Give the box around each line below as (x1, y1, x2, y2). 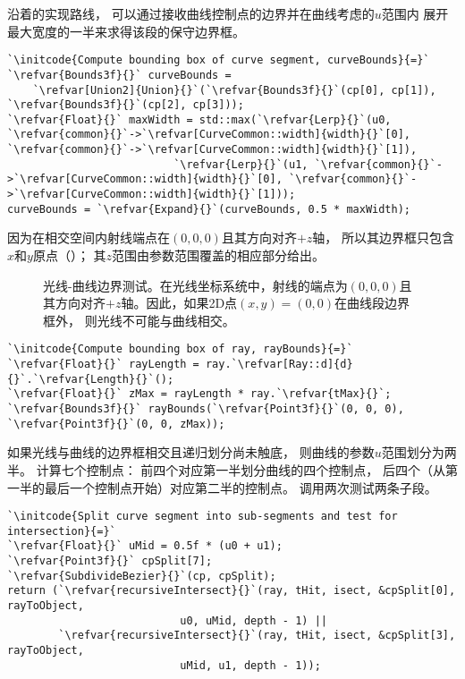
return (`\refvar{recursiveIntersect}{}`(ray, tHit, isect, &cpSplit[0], (7, 584, 456, 598)
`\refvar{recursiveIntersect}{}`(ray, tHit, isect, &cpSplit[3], (58, 629, 456, 642)
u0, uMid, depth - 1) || (180, 614, 327, 627)
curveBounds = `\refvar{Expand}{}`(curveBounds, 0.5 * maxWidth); (7, 202, 411, 216)
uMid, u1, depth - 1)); (180, 658, 321, 672)
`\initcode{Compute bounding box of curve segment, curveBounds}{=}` (7, 54, 430, 67)
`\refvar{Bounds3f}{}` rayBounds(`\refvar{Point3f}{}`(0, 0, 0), (7, 403, 404, 415)
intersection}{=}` (7, 524, 116, 538)
